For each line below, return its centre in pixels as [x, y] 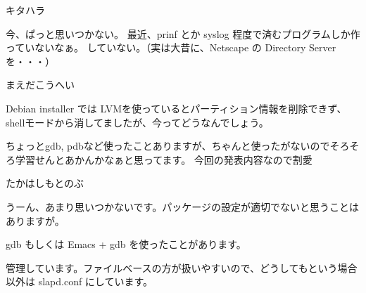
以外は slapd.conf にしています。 [80, 281]
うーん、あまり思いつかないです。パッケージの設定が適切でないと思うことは [182, 206]
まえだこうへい [40, 85]
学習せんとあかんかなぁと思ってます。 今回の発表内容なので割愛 [164, 159]
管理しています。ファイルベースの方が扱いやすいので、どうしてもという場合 [182, 267]
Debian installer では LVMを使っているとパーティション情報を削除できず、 [176, 108]
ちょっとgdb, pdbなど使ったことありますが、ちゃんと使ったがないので [168, 146]
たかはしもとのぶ [45, 183]
